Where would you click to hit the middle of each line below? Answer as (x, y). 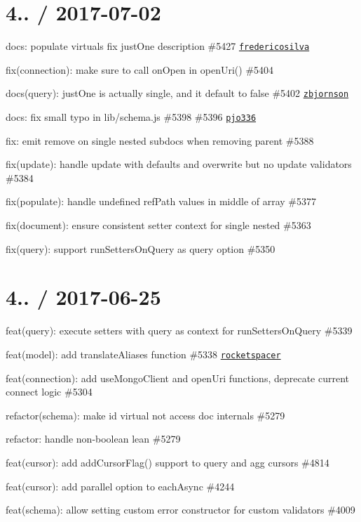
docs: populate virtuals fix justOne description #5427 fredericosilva (158, 46)
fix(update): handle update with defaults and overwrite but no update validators (179, 164)
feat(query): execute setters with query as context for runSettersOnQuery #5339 (179, 331)
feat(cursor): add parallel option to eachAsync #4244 (120, 486)
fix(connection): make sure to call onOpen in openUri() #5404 (140, 69)
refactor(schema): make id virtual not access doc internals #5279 (145, 415)
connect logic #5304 (49, 392)
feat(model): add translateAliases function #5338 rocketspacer (143, 354)
